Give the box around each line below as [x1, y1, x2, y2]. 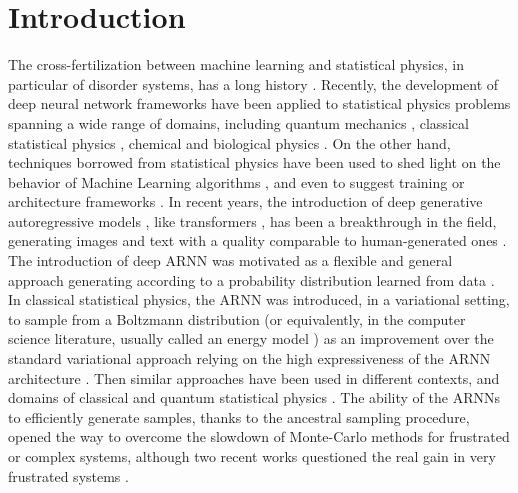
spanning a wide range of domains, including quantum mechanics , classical [8, 112, 469, 133]
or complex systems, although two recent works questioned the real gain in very [8, 446, 496, 466]
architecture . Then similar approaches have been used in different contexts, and [8, 367, 500, 388]
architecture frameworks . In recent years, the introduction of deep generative [8, 191, 483, 212]
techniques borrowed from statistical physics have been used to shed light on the [8, 152, 501, 173]
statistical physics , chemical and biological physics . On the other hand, [8, 132, 451, 153]
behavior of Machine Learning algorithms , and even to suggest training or [8, 171, 465, 192]
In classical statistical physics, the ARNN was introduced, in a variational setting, [8, 289, 510, 310]
